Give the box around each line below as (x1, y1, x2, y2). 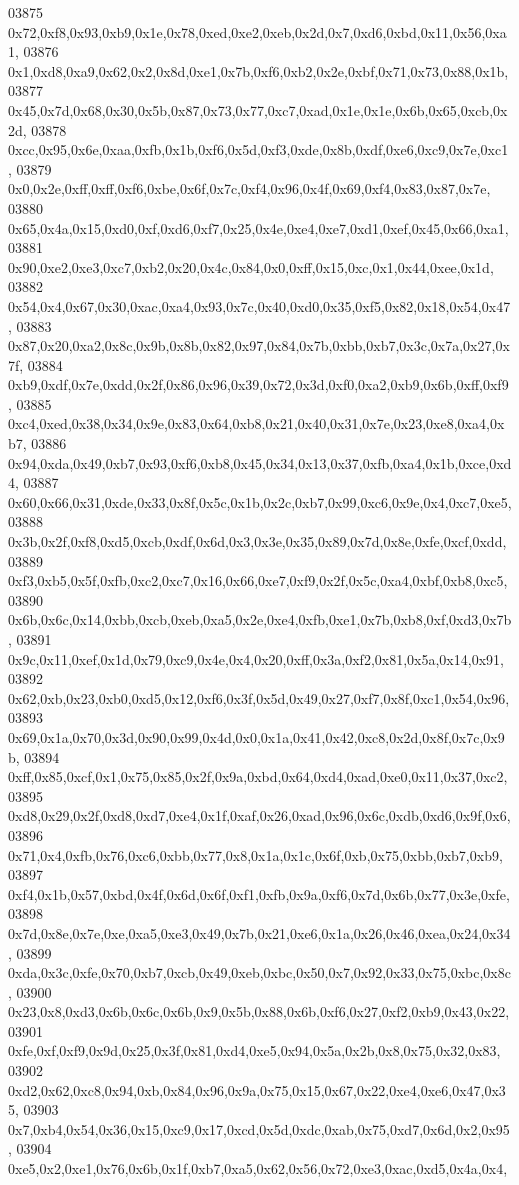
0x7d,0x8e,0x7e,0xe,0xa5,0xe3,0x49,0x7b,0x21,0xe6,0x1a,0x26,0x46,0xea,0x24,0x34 (8, 922, 511, 943)
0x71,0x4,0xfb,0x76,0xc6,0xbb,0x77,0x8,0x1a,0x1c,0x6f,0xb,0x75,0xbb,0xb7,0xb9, (8, 844, 503, 865)
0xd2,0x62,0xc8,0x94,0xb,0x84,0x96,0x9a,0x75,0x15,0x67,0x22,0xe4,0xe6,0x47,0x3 (8, 1079, 506, 1100)
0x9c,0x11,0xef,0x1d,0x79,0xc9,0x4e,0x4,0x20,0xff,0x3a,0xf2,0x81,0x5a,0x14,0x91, (8, 648, 504, 669)
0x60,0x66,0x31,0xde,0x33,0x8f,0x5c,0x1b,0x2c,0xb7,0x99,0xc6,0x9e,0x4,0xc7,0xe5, (8, 491, 512, 512)
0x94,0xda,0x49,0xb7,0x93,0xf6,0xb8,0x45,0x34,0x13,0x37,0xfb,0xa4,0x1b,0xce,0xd (8, 452, 512, 473)
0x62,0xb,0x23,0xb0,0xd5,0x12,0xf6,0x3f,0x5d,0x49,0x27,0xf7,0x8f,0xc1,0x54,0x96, (8, 687, 510, 708)
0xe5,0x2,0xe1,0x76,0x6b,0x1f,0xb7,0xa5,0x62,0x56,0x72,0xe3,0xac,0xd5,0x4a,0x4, (8, 1158, 508, 1179)
